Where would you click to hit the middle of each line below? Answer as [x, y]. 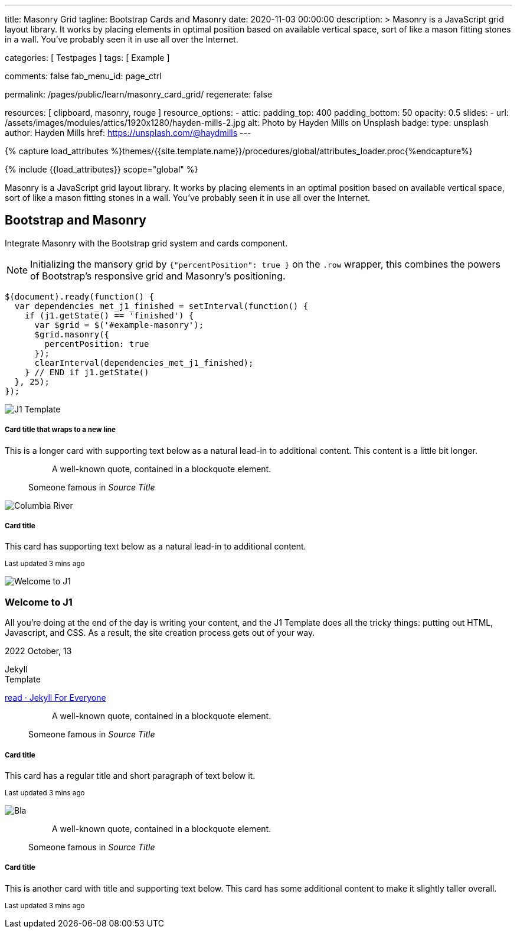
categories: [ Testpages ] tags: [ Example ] [87, 58]
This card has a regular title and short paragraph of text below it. [130, 775]
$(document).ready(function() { [79, 296]
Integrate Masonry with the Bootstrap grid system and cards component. [146, 243]
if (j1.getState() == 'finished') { [109, 315]
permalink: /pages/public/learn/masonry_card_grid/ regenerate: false [139, 94]
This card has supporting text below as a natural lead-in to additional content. [156, 547]
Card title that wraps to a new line [60, 430]
